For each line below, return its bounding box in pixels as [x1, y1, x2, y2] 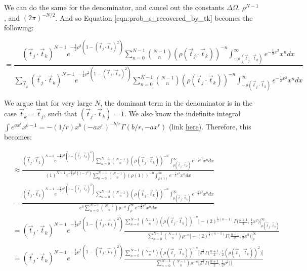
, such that [43, 108, 77, 119]
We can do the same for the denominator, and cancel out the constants [4, 2, 225, 12]
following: [4, 22, 34, 32]
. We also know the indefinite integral [124, 108, 241, 119]
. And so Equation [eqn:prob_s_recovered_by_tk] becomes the [55, 12, 253, 23]
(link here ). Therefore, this [168, 121, 251, 131]
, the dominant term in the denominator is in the [100, 97, 253, 108]
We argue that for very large [4, 97, 93, 108]
